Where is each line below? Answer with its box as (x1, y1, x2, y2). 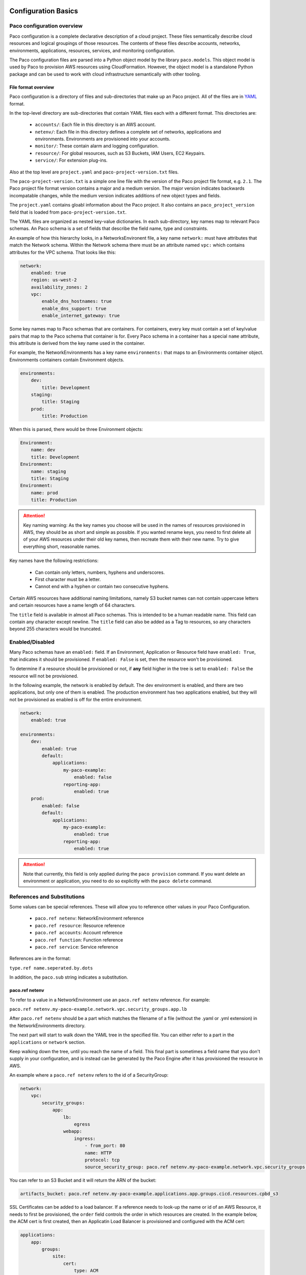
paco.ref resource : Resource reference (35, 922, 125, 928)
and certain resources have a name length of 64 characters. (9, 602, 136, 608)
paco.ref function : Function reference (35, 936, 123, 943)
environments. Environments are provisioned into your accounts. (35, 136, 171, 142)
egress (74, 1121, 90, 1127)
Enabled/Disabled (9, 639, 55, 646)
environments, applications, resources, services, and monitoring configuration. (9, 47, 175, 54)
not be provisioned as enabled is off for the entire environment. (9, 696, 142, 702)
